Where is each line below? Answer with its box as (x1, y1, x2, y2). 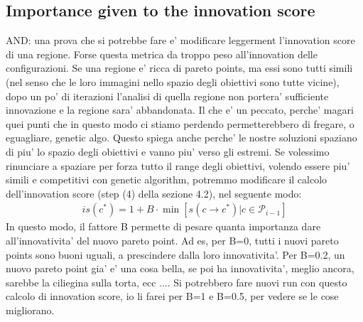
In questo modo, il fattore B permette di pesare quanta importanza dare (6, 219, 321, 234)
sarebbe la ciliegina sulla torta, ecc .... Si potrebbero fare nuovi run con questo (6, 274, 347, 289)
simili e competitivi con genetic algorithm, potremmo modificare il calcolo (6, 172, 327, 187)
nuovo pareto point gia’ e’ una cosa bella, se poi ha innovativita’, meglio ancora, (6, 261, 354, 276)
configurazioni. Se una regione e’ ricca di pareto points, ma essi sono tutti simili (6, 60, 353, 75)
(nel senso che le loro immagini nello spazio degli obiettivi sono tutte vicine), (6, 74, 340, 89)
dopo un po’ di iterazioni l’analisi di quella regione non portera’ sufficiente (6, 88, 329, 103)
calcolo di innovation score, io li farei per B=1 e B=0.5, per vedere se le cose (6, 289, 339, 304)
